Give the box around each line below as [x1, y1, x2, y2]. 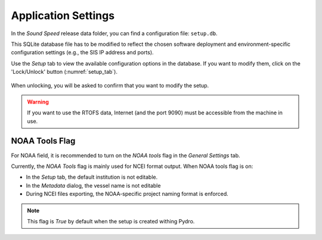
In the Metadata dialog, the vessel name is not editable [26, 182, 161, 189]
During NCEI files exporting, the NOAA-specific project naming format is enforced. [26, 191, 229, 198]
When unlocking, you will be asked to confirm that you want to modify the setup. [11, 82, 209, 89]
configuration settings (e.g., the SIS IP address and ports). [11, 49, 154, 56]
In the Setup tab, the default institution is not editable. [26, 173, 158, 181]
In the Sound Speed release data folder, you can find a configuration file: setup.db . [11, 30, 218, 37]
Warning [27, 98, 49, 105]
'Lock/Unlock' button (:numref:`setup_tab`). [11, 68, 117, 76]
